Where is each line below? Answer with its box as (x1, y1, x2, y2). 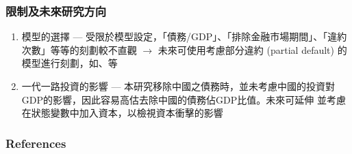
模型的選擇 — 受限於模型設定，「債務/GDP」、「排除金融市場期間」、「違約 (21, 29, 347, 44)
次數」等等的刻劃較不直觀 (21, 42, 137, 57)
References (5, 134, 66, 151)
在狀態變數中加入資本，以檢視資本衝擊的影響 (21, 106, 223, 120)
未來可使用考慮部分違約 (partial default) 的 (158, 42, 347, 57)
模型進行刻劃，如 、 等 (21, 56, 118, 70)
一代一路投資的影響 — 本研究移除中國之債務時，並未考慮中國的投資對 (21, 79, 336, 93)
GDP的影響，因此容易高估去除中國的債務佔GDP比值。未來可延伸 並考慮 (21, 92, 346, 106)
